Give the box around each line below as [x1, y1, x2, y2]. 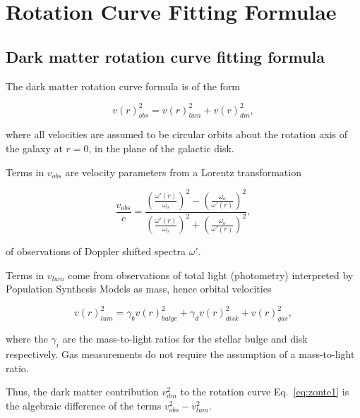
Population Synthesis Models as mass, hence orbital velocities [6, 281, 272, 296]
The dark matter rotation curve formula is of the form [6, 78, 241, 93]
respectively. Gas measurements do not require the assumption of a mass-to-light [6, 347, 355, 361]
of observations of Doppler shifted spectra [6, 244, 186, 259]
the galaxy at [6, 141, 63, 156]
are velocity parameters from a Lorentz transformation [65, 164, 301, 179]
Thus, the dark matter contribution [6, 384, 159, 399]
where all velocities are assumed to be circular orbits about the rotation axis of [6, 127, 347, 142]
